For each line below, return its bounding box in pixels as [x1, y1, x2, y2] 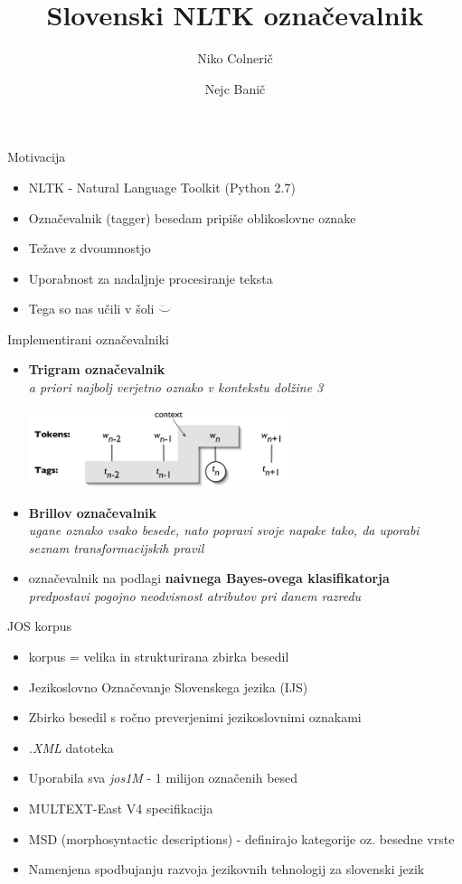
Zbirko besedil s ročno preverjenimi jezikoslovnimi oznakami [28, 708, 362, 727]
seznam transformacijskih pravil [28, 538, 204, 557]
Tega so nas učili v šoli [28, 299, 155, 318]
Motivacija [7, 147, 66, 166]
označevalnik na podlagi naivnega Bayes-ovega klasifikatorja [28, 569, 390, 588]
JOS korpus [7, 616, 72, 635]
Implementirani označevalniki [7, 329, 169, 348]
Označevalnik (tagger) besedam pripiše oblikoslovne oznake [28, 208, 356, 227]
